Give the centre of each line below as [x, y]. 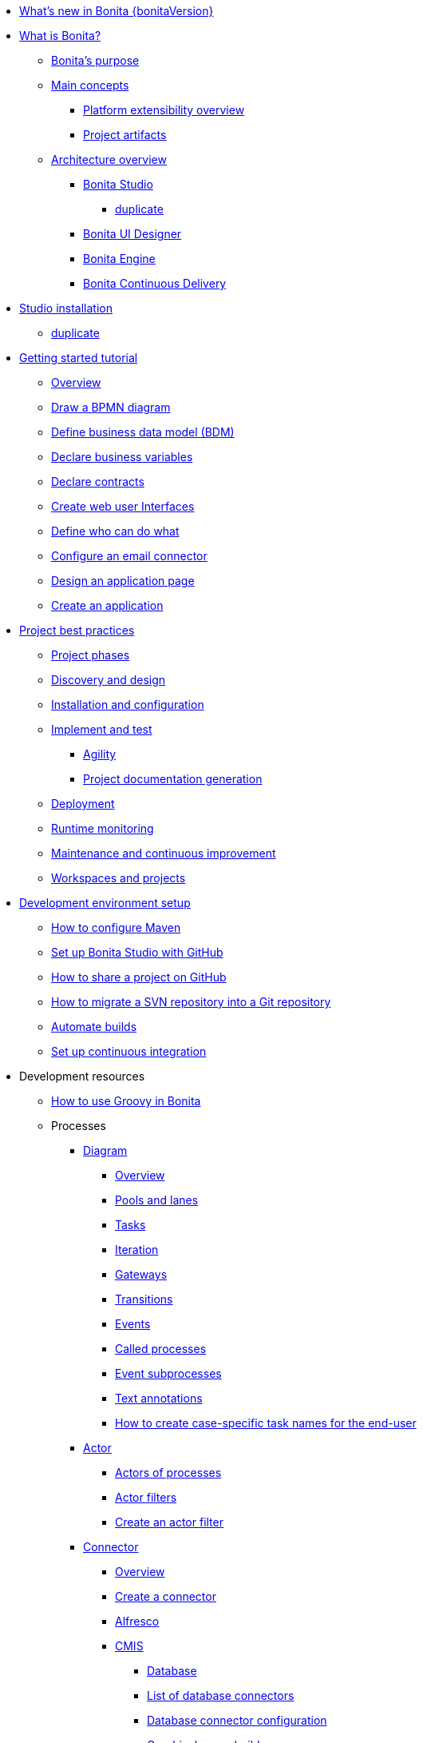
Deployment [83, 804]
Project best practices [77, 630]
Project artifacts [125, 135]
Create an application [107, 605]
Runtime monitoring [103, 828]
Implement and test [102, 729]
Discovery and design [109, 680]
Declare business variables [122, 457]
